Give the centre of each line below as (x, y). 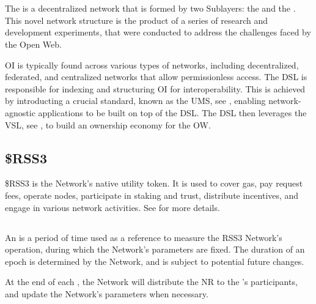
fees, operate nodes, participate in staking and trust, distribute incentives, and (152, 195)
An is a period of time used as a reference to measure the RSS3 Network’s (144, 237)
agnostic (20, 112)
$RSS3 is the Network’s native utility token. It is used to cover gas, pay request (154, 183)
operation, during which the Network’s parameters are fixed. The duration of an (155, 249)
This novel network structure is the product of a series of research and (137, 20)
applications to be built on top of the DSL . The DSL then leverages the (172, 112)
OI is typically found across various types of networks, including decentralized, (152, 65)
